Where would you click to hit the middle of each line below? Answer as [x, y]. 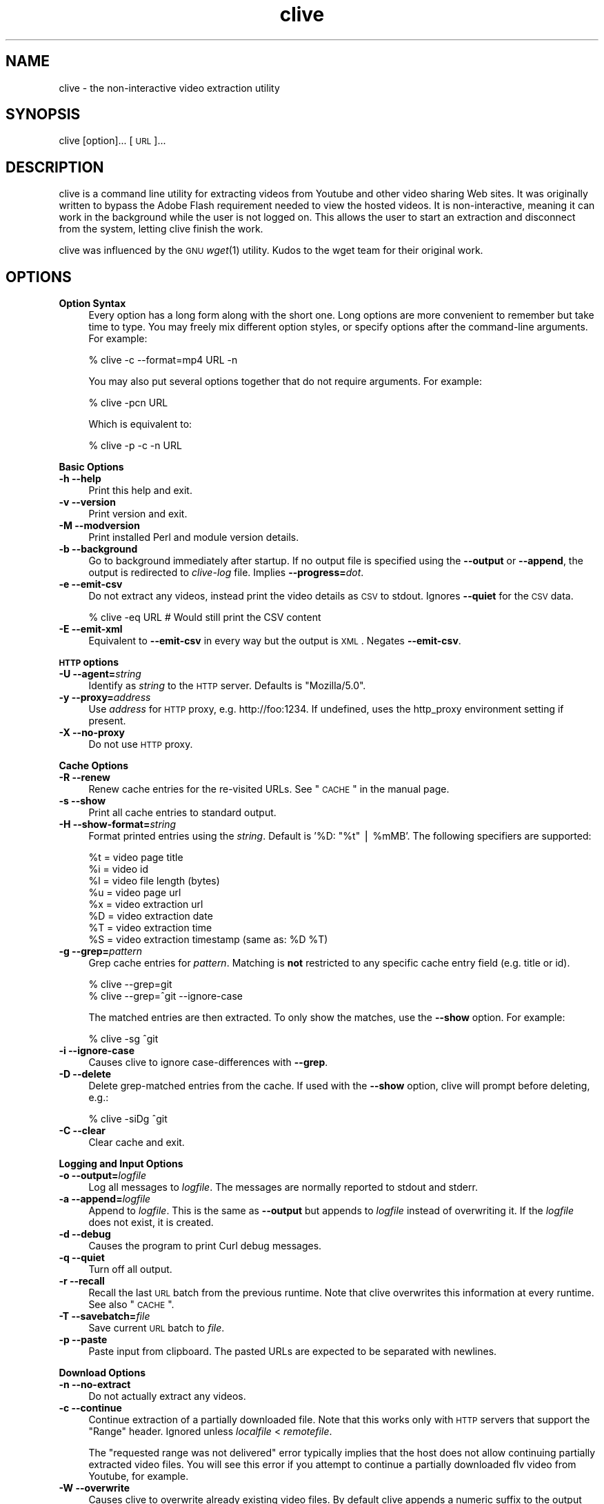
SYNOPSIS [43, 115]
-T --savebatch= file [104, 1316]
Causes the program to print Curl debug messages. [205, 1246]
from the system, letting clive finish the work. [161, 229]
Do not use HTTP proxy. [141, 744]
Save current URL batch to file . [157, 1328]
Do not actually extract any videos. [167, 1396]
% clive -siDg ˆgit [128, 1119]
